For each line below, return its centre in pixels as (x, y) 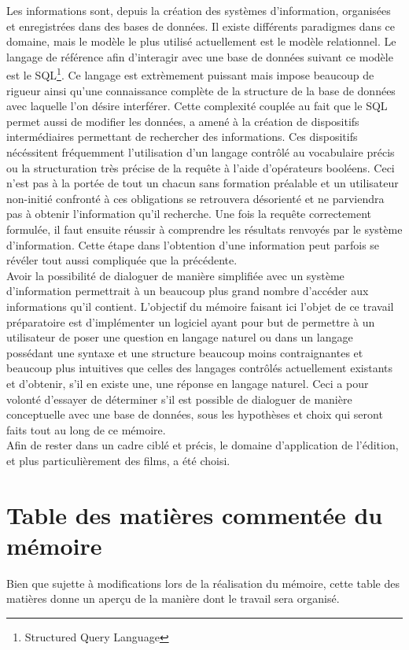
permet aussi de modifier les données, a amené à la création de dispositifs (183, 121)
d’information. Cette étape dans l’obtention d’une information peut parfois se (193, 244)
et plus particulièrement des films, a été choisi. (118, 460)
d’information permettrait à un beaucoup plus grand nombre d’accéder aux (188, 291)
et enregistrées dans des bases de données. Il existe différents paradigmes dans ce (201, 26)
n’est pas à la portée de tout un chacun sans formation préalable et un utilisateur (203, 183)
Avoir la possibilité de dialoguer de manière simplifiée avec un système (175, 275)
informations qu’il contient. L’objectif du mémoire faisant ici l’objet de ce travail (200, 306)
